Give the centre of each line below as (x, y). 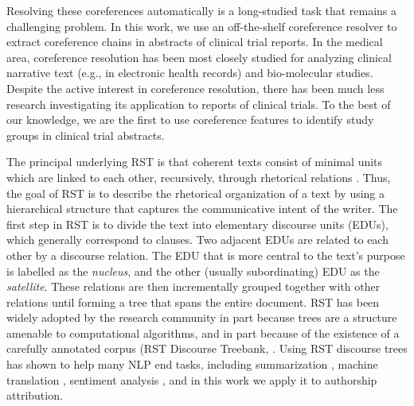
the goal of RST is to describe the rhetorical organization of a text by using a (196, 193)
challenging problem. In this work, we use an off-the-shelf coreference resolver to (202, 26)
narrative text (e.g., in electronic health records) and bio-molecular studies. (190, 73)
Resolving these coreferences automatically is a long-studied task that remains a (202, 10)
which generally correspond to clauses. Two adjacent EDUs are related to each (197, 240)
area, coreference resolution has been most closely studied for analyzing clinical (199, 57)
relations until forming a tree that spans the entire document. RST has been (193, 302)
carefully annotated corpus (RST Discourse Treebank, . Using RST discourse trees (207, 348)
